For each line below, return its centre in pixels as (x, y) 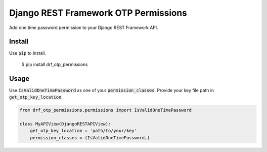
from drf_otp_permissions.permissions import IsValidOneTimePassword (106, 110)
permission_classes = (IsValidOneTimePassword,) (90, 137)
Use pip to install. (28, 53)
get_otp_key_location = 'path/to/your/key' (83, 131)
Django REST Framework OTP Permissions (98, 13)
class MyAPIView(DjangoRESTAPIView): (65, 124)
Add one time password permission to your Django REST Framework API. (84, 28)
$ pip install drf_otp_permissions (55, 64)
